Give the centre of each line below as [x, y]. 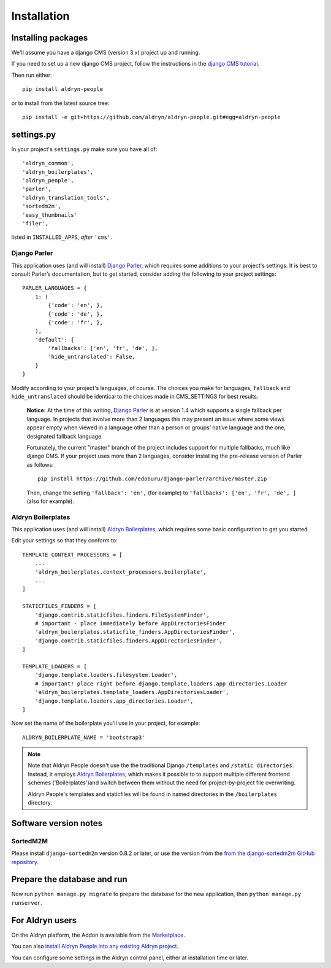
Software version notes [57, 823]
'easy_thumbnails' [50, 215]
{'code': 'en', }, [76, 305]
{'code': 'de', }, [76, 314]
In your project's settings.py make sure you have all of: [84, 149]
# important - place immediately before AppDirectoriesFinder [130, 623]
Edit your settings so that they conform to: [64, 541]
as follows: [40, 464]
